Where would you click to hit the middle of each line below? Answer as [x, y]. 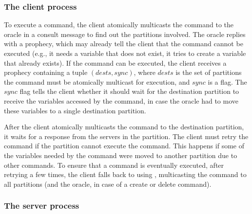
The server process [42, 205]
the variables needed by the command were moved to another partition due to [121, 155]
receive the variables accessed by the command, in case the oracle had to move [121, 100]
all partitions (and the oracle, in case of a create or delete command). [108, 184]
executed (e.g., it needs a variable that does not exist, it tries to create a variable [125, 53]
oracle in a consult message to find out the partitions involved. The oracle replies [125, 34]
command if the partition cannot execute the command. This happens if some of [124, 146]
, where [145, 72]
